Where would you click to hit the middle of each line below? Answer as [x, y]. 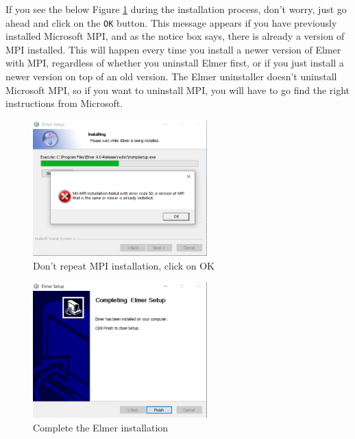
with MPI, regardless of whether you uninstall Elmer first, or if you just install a [175, 63]
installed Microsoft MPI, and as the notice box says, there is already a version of [175, 36]
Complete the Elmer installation [101, 428]
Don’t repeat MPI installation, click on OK [124, 265]
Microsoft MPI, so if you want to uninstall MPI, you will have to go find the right [178, 90]
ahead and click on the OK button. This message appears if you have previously [171, 22]
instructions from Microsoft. [64, 103]
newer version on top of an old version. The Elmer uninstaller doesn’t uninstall [171, 76]
